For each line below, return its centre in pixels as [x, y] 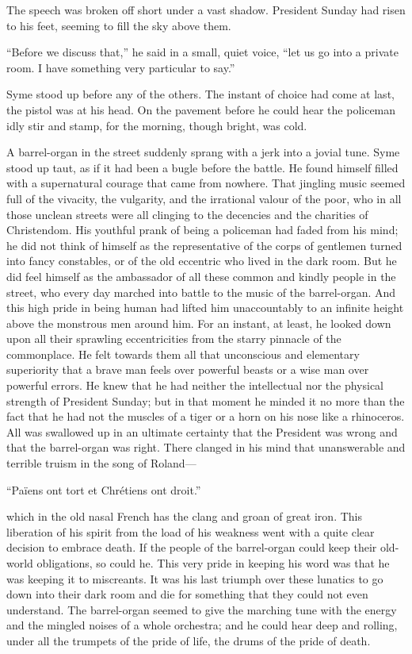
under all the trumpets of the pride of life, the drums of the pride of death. [189, 640]
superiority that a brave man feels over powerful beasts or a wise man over [188, 369]
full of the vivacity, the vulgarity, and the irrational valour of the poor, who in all [204, 198]
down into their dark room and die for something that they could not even [187, 594]
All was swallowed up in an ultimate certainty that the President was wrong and [202, 431]
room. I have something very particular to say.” [121, 67]
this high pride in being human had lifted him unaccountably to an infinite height [205, 308]
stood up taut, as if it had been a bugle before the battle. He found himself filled [202, 167]
